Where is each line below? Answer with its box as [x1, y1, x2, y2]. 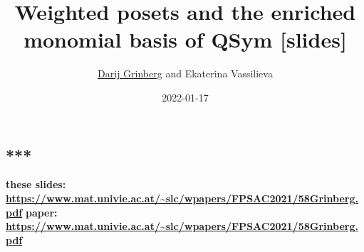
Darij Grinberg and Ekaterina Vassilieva [98, 66, 273, 81]
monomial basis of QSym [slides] [24, 25, 347, 54]
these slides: [6, 177, 66, 192]
